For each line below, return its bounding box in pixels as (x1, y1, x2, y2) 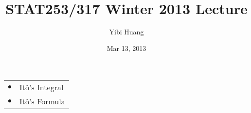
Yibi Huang (109, 27, 144, 37)
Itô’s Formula (19, 96, 65, 107)
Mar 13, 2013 (107, 43, 146, 53)
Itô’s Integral (19, 81, 64, 93)
